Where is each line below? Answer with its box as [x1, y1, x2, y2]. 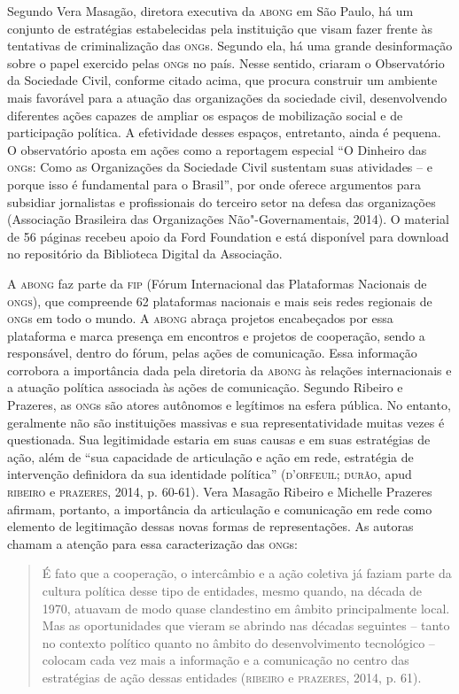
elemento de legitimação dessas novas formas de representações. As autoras [7, 517, 414, 536]
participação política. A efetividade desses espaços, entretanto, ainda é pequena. [7, 123, 441, 142]
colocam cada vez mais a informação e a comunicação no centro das [42, 651, 409, 669]
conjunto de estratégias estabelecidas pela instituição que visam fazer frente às [7, 19, 433, 37]
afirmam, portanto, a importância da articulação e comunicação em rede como [7, 499, 432, 518]
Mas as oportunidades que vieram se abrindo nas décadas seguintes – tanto [42, 616, 450, 635]
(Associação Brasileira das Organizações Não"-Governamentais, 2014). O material [7, 210, 449, 228]
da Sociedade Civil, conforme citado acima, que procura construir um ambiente [7, 71, 438, 89]
